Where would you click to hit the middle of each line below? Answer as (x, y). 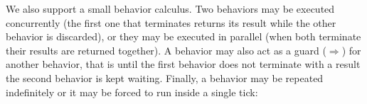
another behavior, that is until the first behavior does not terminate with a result (183, 64)
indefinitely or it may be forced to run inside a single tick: (132, 92)
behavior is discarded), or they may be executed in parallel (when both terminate (183, 36)
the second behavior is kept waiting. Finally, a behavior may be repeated (165, 77)
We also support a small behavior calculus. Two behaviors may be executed (170, 8)
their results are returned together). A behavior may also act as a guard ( (166, 50)
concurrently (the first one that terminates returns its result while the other (171, 22)
